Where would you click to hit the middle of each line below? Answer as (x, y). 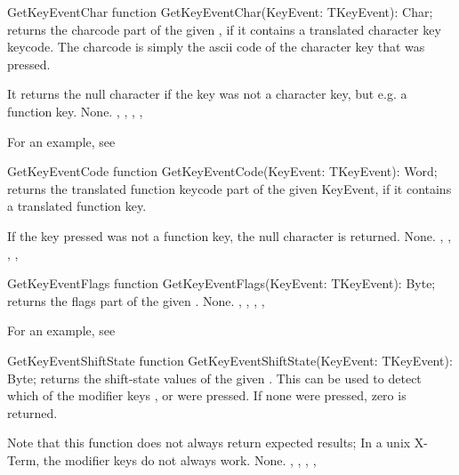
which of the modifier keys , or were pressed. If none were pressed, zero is (207, 395)
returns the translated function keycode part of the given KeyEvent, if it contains (229, 188)
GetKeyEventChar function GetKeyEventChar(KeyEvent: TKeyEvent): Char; (220, 12)
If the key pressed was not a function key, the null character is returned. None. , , (229, 235)
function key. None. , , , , (75, 111)
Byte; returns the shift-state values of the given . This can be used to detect (214, 378)
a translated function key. (77, 206)
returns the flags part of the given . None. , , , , (136, 300)
